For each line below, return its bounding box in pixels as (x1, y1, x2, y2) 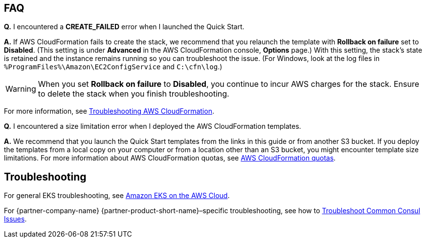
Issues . (4, 215, 27, 223)
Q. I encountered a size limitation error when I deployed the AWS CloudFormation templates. (4, 122, 301, 131)
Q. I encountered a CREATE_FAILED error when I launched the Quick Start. (4, 22, 245, 31)
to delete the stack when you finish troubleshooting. (38, 89, 229, 99)
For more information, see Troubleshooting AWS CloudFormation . (4, 107, 214, 116)
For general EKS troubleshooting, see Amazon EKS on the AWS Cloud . (4, 191, 230, 200)
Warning (5, 84, 36, 94)
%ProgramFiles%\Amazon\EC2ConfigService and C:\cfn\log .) (4, 62, 223, 71)
